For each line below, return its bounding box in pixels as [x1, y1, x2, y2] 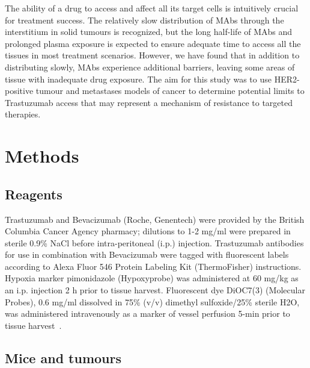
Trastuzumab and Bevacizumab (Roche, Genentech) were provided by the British [5, 213, 305, 225]
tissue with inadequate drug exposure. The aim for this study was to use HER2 [5, 72, 297, 85]
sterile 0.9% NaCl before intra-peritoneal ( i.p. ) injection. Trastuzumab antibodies [5, 236, 304, 249]
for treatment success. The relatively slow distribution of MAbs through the [5, 13, 284, 26]
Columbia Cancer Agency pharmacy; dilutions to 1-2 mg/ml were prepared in [5, 225, 291, 237]
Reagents [5, 184, 62, 203]
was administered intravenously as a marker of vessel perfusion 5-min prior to [5, 307, 290, 320]
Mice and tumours [5, 348, 121, 367]
